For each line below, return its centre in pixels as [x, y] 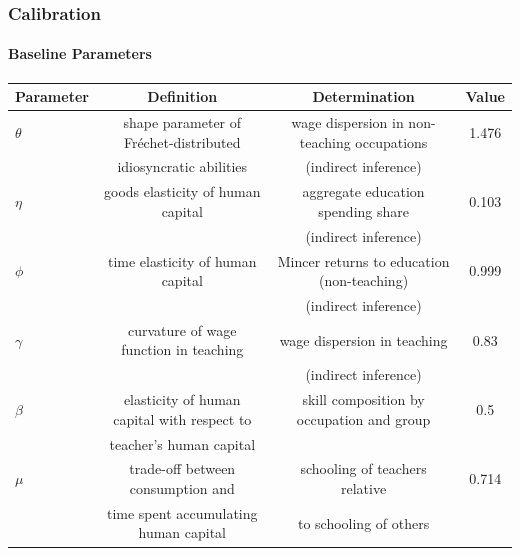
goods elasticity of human [182, 191]
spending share [363, 210]
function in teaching [182, 349]
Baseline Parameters [80, 53]
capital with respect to [182, 418]
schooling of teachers [363, 468]
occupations [391, 141]
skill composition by [363, 399]
